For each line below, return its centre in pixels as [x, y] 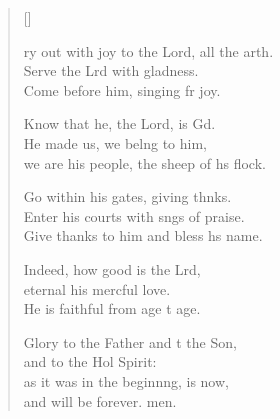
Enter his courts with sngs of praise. [134, 215]
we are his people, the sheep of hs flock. [144, 162]
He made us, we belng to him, [115, 142]
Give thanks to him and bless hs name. [143, 235]
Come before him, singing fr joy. [122, 89]
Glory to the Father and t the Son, [130, 341]
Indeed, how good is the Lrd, [112, 268]
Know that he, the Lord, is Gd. [119, 123]
